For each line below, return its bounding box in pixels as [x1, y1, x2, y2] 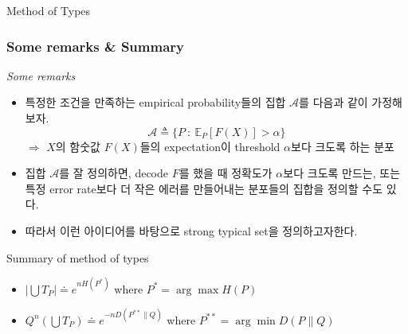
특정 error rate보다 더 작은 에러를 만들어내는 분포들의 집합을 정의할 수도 [25, 180, 383, 196]
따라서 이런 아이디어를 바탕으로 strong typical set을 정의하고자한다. [25, 222, 358, 239]
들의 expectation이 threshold [139, 138, 280, 154]
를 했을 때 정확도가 [178, 165, 273, 181]
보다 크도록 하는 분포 [291, 138, 394, 154]
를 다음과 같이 [299, 94, 368, 111]
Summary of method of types [6, 249, 149, 266]
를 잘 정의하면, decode [59, 165, 168, 181]
